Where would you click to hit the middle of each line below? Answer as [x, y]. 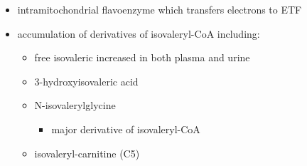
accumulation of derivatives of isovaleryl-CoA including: [139, 33]
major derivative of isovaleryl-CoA [126, 129]
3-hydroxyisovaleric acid [86, 81]
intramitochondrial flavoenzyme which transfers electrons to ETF [160, 9]
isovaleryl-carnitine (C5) [87, 153]
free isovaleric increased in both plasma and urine [142, 57]
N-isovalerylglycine [75, 105]
